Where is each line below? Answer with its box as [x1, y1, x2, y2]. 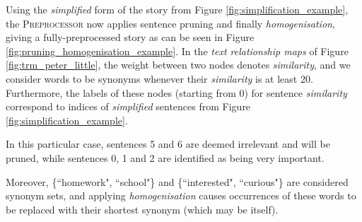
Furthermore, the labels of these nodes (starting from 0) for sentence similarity [6, 85, 347, 100]
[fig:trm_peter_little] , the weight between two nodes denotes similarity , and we [6, 57, 351, 72]
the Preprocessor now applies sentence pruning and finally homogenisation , [6, 16, 335, 30]
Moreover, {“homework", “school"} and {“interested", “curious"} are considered [6, 174, 349, 189]
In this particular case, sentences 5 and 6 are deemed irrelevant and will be [6, 136, 330, 151]
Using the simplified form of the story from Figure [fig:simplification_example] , [6, 2, 349, 16]
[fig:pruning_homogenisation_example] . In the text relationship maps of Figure [6, 43, 349, 58]
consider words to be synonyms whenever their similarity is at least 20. [6, 71, 313, 86]
